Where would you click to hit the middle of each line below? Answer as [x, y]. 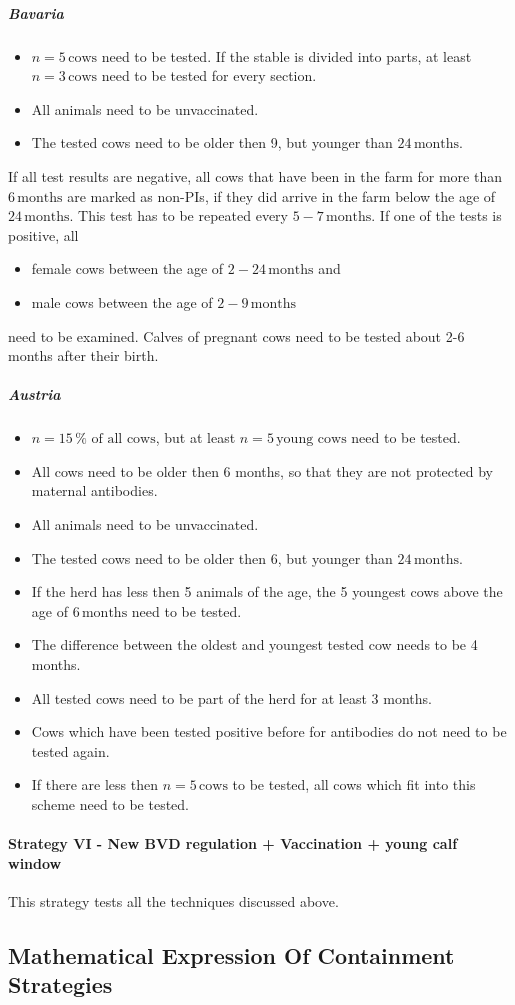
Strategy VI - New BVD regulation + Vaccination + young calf [233, 843]
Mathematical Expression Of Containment [231, 954]
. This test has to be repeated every [178, 215]
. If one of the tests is [436, 215]
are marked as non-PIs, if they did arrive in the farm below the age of [281, 195]
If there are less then [95, 784]
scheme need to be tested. [110, 803]
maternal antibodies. [94, 490]
